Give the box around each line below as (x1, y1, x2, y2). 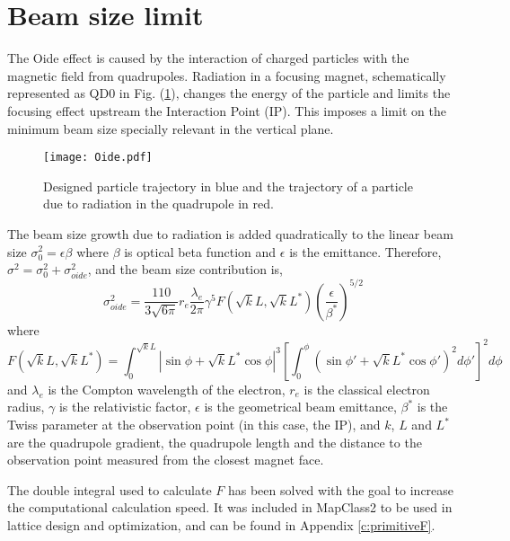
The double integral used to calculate (7, 480, 212, 499)
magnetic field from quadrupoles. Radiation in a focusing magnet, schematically (7, 66, 446, 84)
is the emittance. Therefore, (289, 242, 442, 261)
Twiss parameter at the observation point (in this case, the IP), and (7, 415, 381, 434)
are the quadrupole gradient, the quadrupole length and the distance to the (7, 432, 422, 451)
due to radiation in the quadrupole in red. (43, 194, 274, 213)
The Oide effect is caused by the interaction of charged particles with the (7, 49, 409, 67)
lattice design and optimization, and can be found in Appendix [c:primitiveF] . (7, 516, 435, 535)
